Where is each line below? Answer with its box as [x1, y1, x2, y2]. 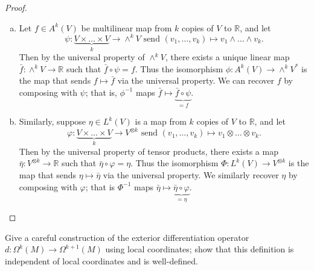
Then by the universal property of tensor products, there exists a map [19, 145, 278, 157]
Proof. [5, 1, 27, 13]
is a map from [135, 115, 187, 128]
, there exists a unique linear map [165, 51, 290, 63]
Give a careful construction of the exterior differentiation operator [5, 231, 249, 243]
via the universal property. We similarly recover [103, 169, 279, 181]
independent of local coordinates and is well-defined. [5, 254, 198, 267]
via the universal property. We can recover [117, 74, 274, 87]
